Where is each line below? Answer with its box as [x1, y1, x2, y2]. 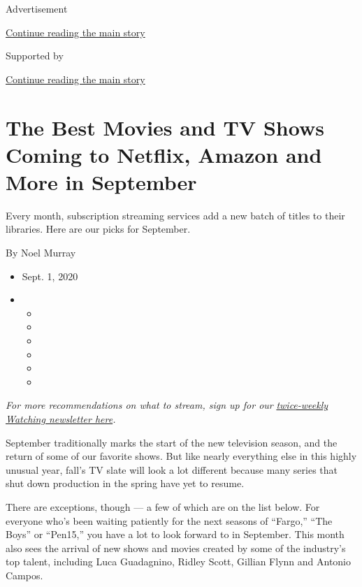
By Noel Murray [6, 245, 76, 260]
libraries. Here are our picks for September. [6, 222, 191, 236]
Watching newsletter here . [6, 412, 116, 426]
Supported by [6, 48, 64, 63]
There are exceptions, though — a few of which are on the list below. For [6, 499, 320, 514]
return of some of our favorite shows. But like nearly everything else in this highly [6, 449, 357, 463]
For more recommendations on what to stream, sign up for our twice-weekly [6, 398, 328, 412]
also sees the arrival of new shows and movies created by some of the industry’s [6, 540, 346, 555]
